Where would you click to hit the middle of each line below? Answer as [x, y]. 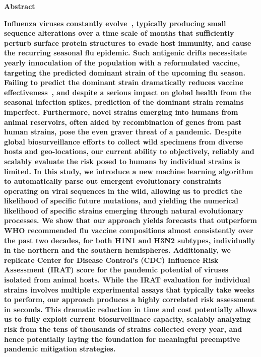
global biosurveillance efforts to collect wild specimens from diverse [124, 141]
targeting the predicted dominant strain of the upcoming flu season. [125, 72]
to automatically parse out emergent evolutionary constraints [113, 181]
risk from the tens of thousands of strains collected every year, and [123, 329]
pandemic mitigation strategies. [60, 349]
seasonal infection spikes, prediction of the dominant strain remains [124, 102]
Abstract [20, 6]
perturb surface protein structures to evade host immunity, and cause [128, 43]
